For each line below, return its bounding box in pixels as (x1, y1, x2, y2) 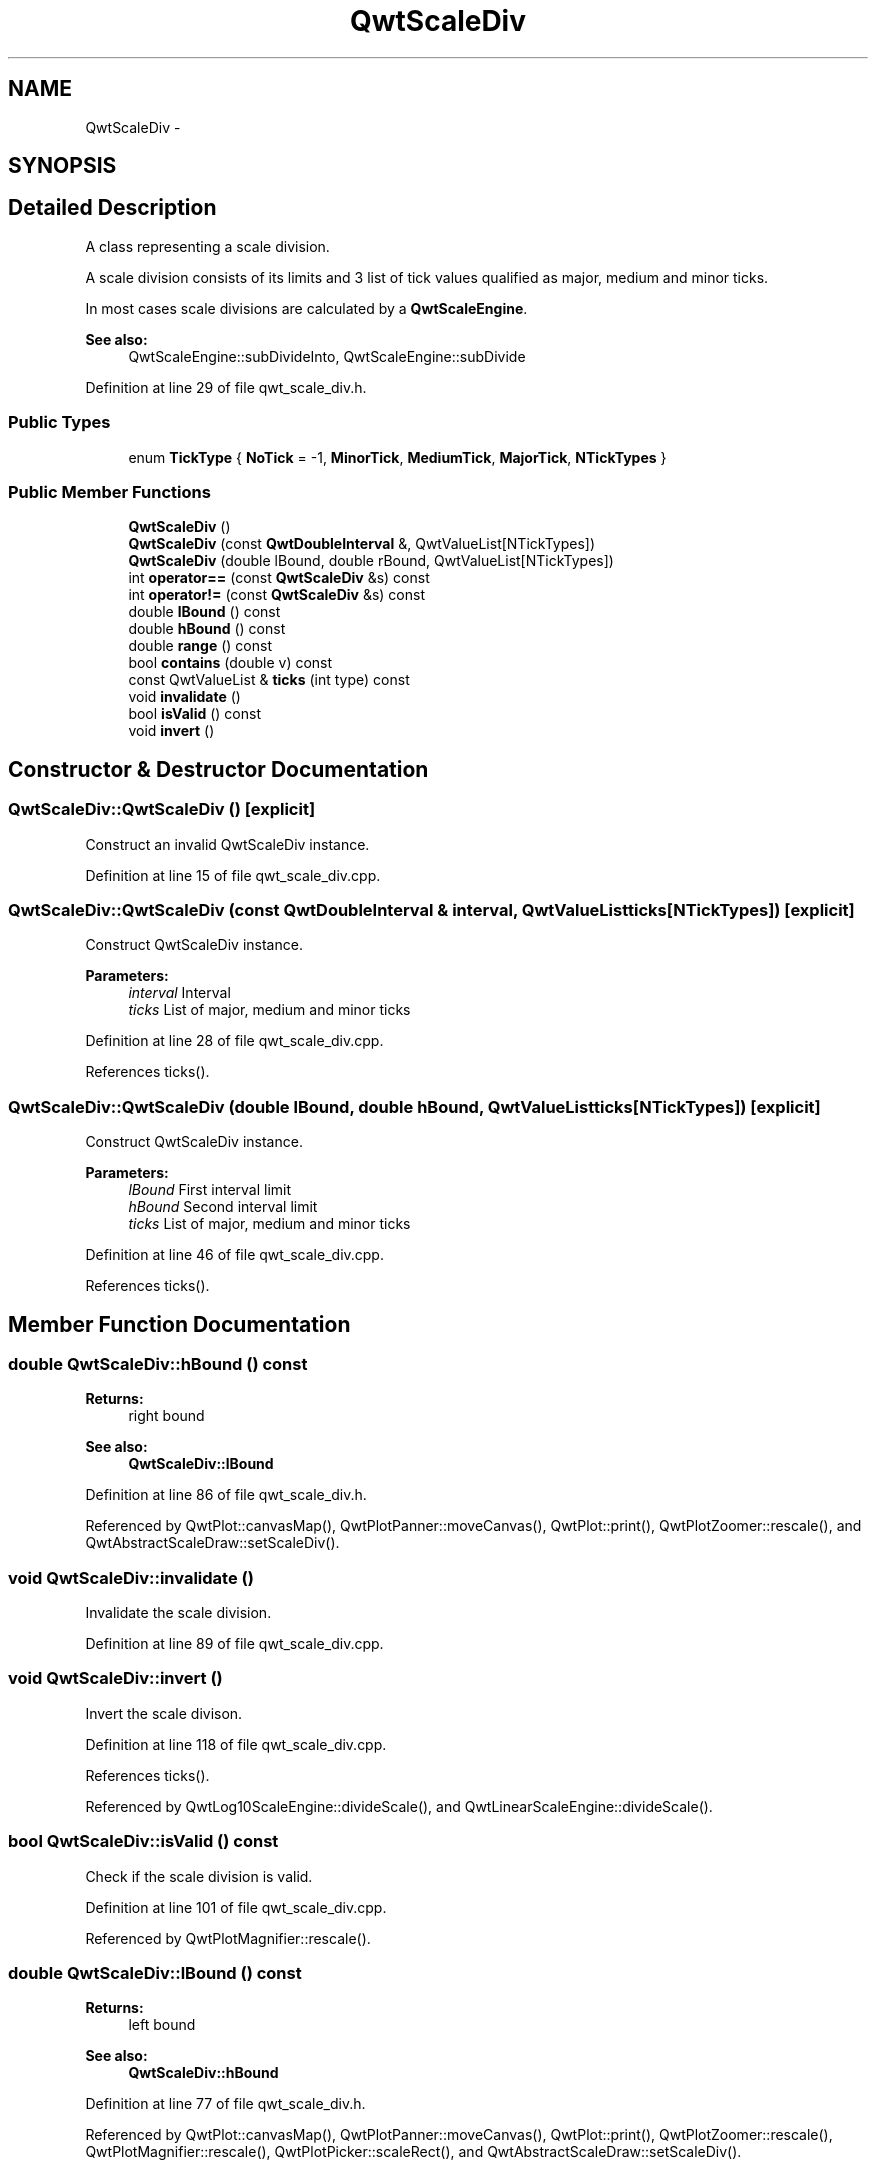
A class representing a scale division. (85, 237, 330, 255)
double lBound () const (128, 603, 281, 621)
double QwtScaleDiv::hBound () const (8, 1353, 308, 1374)
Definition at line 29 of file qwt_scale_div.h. (85, 378, 367, 396)
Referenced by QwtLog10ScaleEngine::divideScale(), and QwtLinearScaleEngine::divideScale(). (85, 1797, 713, 1815)
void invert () (128, 722, 215, 740)
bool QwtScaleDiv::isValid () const (8, 1831, 279, 1852)
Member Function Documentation (8, 1311, 351, 1337)
